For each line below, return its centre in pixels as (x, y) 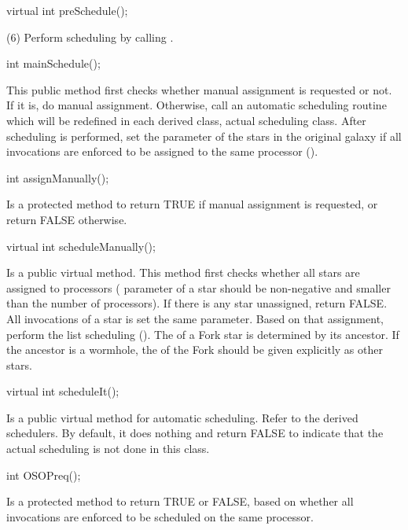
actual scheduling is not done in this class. (108, 449)
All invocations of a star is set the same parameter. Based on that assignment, (195, 318)
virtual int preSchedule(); (67, 10)
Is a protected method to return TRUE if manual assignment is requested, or (192, 204)
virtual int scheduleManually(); (81, 246)
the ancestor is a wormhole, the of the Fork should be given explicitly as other (195, 350)
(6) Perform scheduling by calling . (90, 37)
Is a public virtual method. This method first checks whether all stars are (183, 272)
